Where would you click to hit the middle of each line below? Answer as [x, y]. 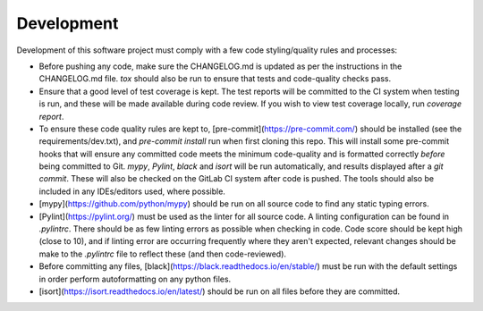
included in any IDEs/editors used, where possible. [132, 191]
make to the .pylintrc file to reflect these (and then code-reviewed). [162, 254]
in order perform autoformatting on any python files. [135, 279]
